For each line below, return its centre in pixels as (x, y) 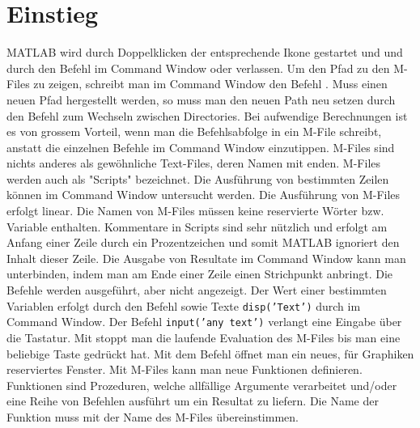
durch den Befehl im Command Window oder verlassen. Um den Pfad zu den (198, 68)
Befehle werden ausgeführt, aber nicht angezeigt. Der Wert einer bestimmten (197, 290)
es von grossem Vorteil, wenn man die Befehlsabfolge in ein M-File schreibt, (194, 131)
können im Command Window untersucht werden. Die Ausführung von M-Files (204, 195)
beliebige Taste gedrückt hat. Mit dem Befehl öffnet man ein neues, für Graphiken (210, 353)
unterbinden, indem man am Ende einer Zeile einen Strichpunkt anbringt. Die (199, 274)
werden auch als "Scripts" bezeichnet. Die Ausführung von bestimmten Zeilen (198, 178)
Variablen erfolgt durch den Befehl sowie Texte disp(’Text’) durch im (184, 305)
